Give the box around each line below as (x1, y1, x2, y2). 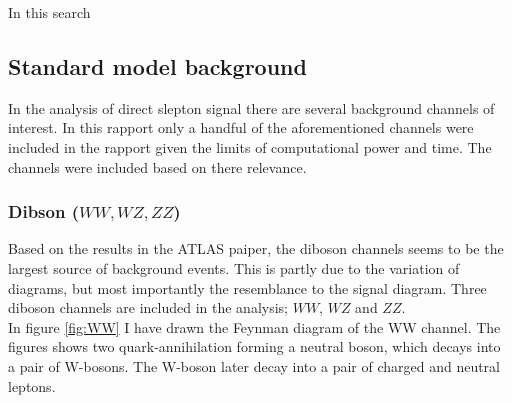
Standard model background (8, 50, 307, 81)
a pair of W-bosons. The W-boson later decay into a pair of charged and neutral (8, 355, 500, 376)
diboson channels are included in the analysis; (8, 297, 288, 318)
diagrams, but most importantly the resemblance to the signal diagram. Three (8, 277, 487, 298)
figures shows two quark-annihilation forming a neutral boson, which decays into (8, 336, 501, 357)
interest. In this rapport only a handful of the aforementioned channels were (8, 117, 474, 138)
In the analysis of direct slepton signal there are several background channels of (8, 97, 495, 118)
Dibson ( (8, 199, 79, 224)
